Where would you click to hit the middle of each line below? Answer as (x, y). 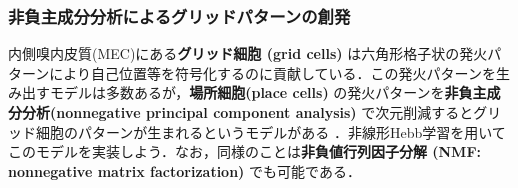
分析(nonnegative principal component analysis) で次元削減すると (247, 112)
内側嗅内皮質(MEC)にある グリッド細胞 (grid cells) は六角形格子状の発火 (248, 53)
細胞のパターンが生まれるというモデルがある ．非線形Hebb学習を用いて (270, 131)
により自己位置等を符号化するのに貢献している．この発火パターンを (272, 72)
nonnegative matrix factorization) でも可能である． (184, 170)
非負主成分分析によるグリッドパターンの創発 (179, 15)
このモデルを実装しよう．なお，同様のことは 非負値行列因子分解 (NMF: (244, 151)
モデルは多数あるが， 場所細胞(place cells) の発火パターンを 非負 (261, 92)
